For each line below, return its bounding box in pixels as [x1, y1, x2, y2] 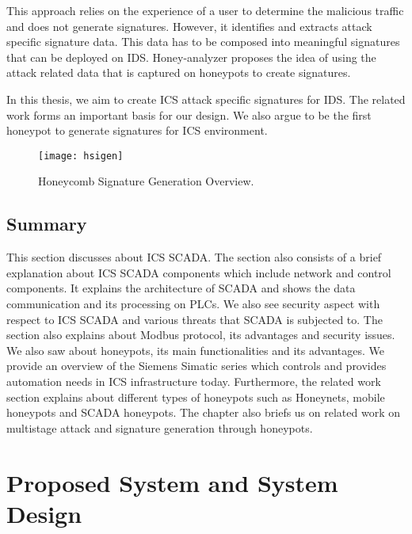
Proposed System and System [6, 466, 338, 498]
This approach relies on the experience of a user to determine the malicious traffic [6, 2, 404, 18]
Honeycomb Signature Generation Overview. [38, 173, 254, 189]
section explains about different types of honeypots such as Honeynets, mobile [6, 388, 385, 405]
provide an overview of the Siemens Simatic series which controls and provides [6, 357, 387, 374]
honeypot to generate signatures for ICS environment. [6, 122, 268, 139]
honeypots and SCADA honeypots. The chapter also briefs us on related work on [6, 404, 400, 421]
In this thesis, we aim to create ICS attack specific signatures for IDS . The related [6, 90, 406, 107]
